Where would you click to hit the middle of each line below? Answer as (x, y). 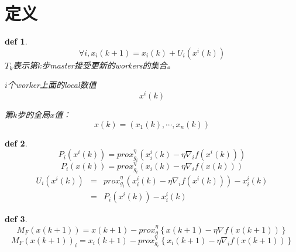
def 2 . (16, 143)
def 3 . (16, 219)
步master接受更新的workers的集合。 (109, 65)
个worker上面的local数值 (52, 85)
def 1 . (16, 41)
